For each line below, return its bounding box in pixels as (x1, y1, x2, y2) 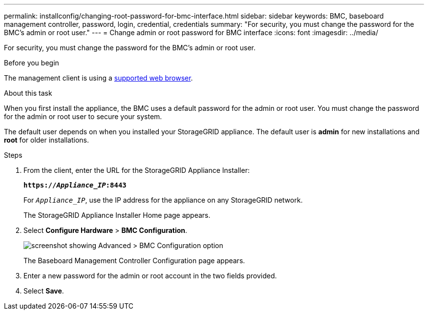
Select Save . (23, 287, 64, 295)
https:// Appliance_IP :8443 (23, 181, 127, 189)
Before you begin (4, 59, 59, 67)
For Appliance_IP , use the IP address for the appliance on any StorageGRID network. (23, 196, 303, 204)
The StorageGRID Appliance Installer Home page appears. (23, 211, 211, 219)
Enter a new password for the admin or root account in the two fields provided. (23, 272, 277, 280)
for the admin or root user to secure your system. (4, 112, 162, 121)
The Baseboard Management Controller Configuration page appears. (23, 256, 245, 265)
